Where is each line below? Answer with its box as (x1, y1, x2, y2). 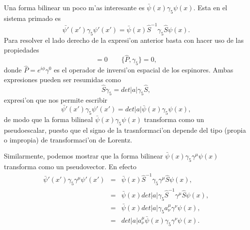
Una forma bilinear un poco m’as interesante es (4, 2, 145, 12)
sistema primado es (4, 13, 61, 23)
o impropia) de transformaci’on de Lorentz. (4, 134, 133, 144)
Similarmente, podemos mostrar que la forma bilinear (4, 151, 163, 161)
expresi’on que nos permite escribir (4, 94, 108, 105)
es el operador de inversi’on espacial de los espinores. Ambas (54, 65, 233, 75)
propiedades (4, 44, 39, 54)
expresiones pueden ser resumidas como (4, 74, 121, 84)
